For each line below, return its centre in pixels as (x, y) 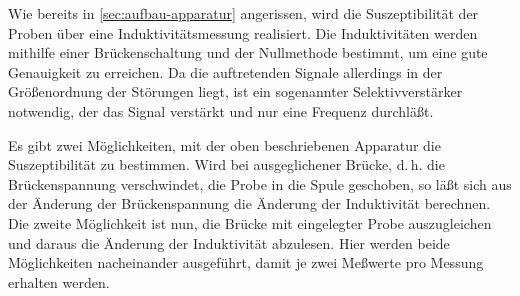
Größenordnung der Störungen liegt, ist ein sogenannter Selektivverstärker (235, 91)
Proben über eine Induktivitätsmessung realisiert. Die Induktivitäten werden (243, 32)
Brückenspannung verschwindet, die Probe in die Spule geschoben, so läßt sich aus (260, 183)
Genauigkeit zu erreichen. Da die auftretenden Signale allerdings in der (225, 71)
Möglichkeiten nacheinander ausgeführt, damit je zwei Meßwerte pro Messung (246, 262)
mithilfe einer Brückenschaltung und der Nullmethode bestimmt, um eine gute (248, 52)
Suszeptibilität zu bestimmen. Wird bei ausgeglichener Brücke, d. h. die (226, 164)
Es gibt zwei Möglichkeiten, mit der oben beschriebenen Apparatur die (224, 144)
